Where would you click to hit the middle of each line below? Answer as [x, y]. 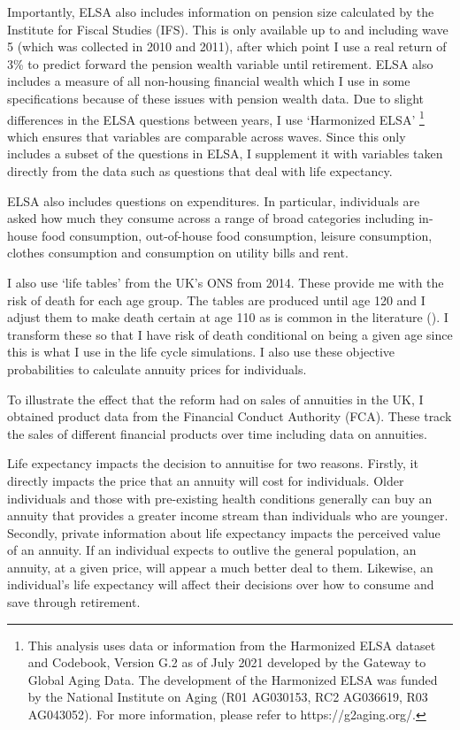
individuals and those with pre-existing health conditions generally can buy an [220, 498]
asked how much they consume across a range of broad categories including [211, 218]
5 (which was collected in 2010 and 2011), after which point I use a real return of [227, 46]
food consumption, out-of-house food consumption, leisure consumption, [237, 235]
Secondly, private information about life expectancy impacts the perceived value [224, 532]
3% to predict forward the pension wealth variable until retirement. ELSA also [220, 63]
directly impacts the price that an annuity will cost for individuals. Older [206, 480]
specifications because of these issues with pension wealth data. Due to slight [216, 98]
